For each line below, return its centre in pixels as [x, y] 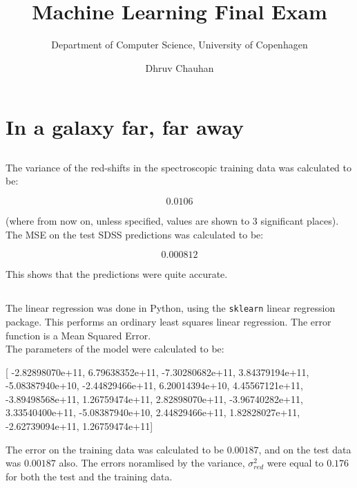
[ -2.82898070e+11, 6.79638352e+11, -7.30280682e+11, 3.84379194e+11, [157, 372]
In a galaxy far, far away [125, 127]
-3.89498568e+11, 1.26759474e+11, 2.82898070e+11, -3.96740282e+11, [154, 398]
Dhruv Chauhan [180, 67]
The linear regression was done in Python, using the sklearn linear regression [171, 308]
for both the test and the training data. [89, 476]
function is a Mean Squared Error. [78, 335]
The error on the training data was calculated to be [115, 449]
